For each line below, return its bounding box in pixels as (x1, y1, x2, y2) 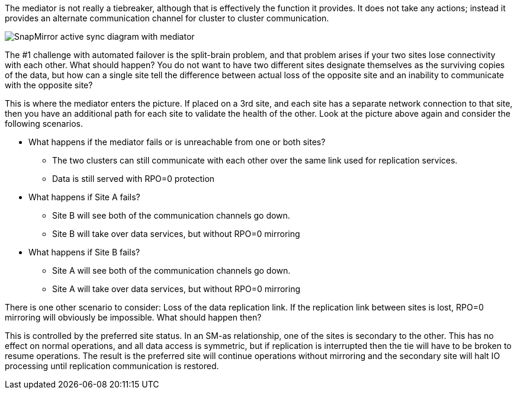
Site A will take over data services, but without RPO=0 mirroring (52, 284, 301, 294)
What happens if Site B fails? (28, 247, 140, 257)
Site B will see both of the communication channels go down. (52, 210, 290, 220)
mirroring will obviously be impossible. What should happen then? (5, 312, 262, 322)
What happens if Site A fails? (28, 192, 140, 202)
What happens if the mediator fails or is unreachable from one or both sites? (28, 137, 326, 147)
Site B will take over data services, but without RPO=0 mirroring (52, 229, 300, 239)
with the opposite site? (5, 80, 93, 90)
